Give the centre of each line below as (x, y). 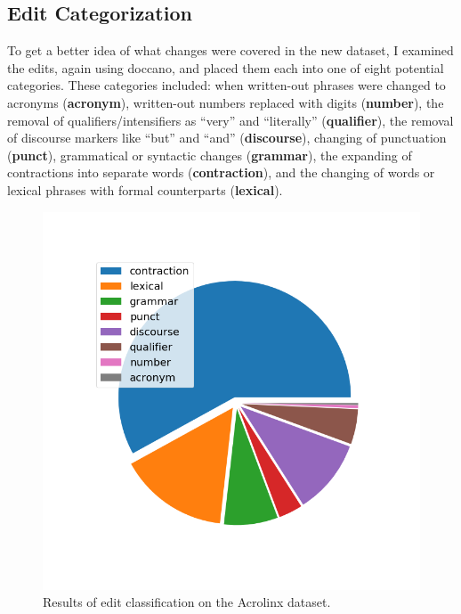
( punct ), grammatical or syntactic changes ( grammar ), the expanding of (210, 155)
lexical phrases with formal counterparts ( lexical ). (145, 189)
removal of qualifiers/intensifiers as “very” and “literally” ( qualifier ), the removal (230, 120)
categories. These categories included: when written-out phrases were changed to (226, 85)
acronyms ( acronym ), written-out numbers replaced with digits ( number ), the (226, 102)
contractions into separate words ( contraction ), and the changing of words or (221, 172)
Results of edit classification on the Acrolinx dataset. (187, 602)
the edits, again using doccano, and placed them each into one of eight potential (226, 67)
